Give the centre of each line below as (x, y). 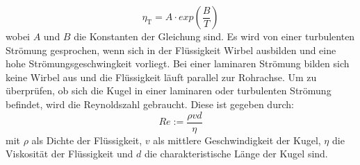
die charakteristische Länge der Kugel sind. (236, 154)
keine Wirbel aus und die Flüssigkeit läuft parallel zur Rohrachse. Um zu (161, 77)
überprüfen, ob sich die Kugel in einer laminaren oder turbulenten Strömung (169, 90)
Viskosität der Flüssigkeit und (69, 154)
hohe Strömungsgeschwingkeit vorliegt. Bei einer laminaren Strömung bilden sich (178, 63)
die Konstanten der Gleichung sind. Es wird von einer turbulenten (214, 36)
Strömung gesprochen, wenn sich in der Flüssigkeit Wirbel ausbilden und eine (171, 50)
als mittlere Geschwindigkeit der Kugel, (237, 140)
